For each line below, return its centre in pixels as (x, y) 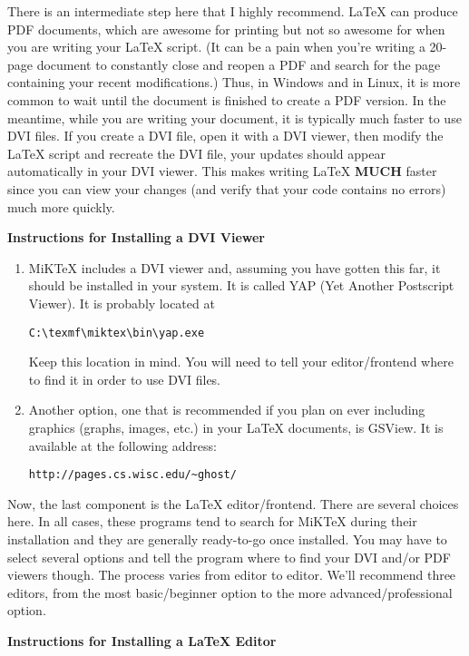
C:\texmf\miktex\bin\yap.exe (117, 333)
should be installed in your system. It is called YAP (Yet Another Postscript (241, 285)
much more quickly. (61, 206)
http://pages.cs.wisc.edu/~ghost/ (132, 475)
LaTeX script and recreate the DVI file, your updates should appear (196, 153)
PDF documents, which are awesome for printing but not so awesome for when (226, 29)
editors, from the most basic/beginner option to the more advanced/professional (230, 592)
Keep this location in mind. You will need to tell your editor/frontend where (241, 362)
